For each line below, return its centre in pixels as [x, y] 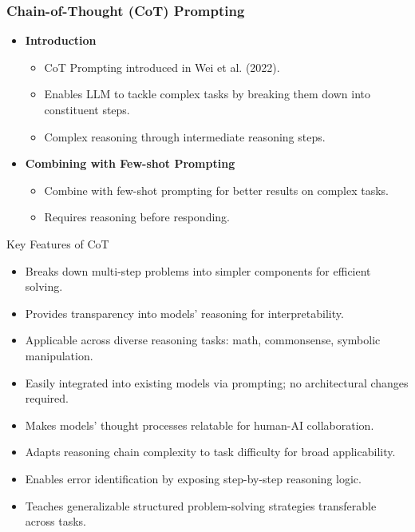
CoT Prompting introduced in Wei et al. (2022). [162, 67]
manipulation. [59, 355]
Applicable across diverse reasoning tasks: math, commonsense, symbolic [203, 340]
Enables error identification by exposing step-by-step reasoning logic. [193, 478]
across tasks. [55, 521]
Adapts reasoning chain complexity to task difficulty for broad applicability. [210, 452]
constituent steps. [87, 109]
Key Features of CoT [58, 243]
